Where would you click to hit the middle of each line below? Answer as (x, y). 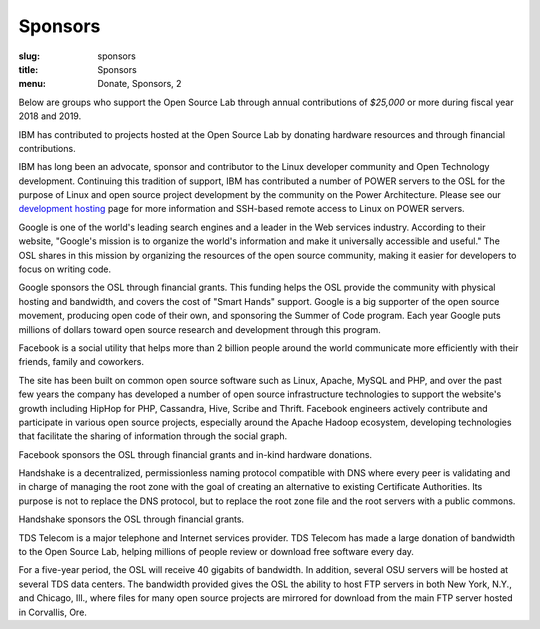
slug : (29, 56)
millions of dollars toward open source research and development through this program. (199, 329)
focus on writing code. (65, 269)
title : (28, 69)
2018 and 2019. (50, 116)
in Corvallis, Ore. (52, 612)
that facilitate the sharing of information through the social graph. (153, 436)
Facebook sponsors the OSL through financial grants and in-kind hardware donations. (195, 454)
